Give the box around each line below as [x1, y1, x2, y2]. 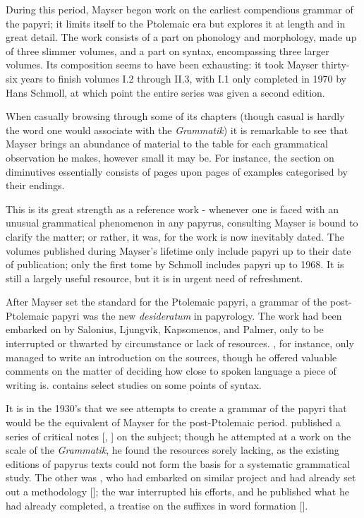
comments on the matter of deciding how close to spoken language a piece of [6, 363, 336, 378]
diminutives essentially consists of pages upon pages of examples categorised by [6, 164, 348, 179]
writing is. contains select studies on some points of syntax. [6, 377, 262, 392]
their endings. [6, 178, 65, 193]
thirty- [321, 57, 350, 72]
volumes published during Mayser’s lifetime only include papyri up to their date [6, 243, 351, 258]
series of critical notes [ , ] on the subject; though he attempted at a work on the [6, 428, 351, 443]
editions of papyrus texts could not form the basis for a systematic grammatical [6, 456, 350, 471]
